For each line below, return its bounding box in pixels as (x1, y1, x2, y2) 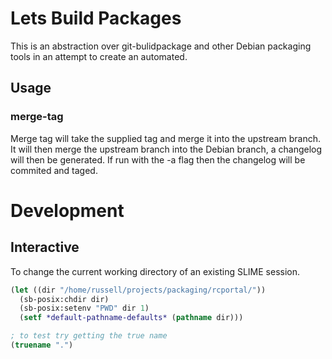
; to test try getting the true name (10, 331, 168, 341)
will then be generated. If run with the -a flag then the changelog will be (10, 153, 306, 166)
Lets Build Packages (10, 7, 182, 30)
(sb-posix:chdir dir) (19, 294, 110, 304)
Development (10, 199, 125, 222)
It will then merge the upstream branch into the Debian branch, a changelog (10, 143, 323, 155)
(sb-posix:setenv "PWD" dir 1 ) (19, 303, 150, 314)
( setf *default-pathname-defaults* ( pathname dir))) (19, 313, 244, 323)
